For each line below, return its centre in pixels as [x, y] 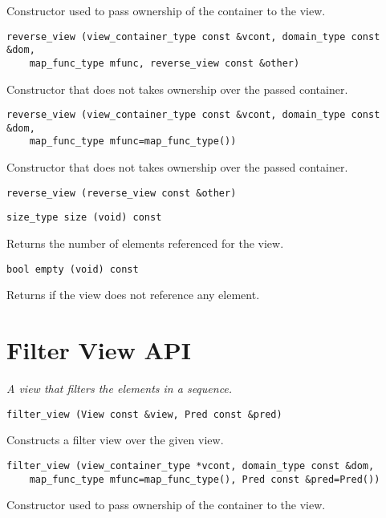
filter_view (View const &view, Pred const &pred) [144, 414]
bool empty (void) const [73, 269]
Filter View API [99, 350]
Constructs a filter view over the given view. [115, 440]
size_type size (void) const [84, 218]
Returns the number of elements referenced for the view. [145, 243]
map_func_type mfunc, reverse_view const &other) [165, 63]
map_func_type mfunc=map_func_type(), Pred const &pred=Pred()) [205, 479]
